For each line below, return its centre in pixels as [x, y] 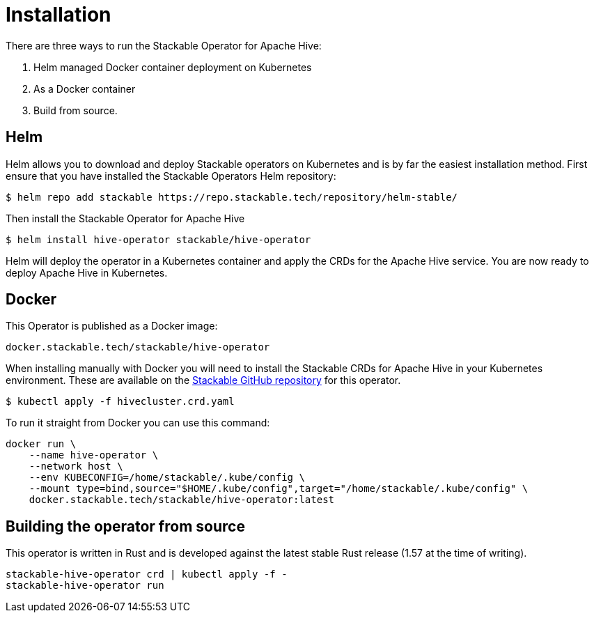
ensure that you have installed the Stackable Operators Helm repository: [171, 176]
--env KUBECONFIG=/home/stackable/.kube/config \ [167, 478]
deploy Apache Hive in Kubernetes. [87, 272]
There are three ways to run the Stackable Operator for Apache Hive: [164, 45]
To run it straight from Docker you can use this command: [138, 423]
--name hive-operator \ [94, 455]
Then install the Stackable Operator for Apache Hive [125, 218]
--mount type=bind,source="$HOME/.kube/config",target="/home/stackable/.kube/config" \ [279, 489]
